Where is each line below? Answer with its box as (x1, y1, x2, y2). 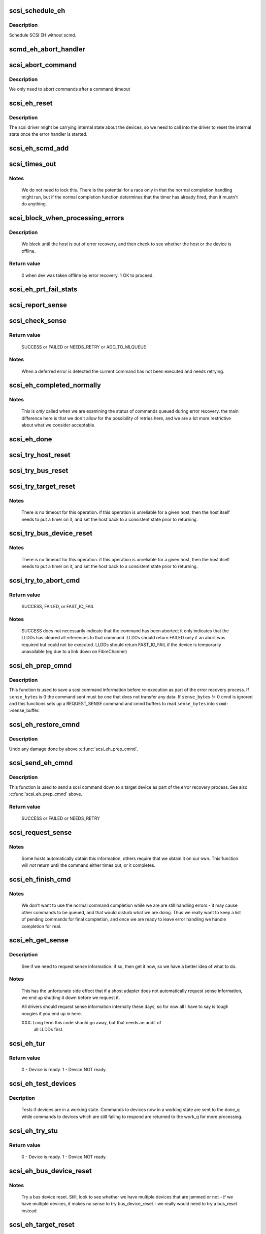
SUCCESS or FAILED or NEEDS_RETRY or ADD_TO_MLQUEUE (21, 344, 146, 350)
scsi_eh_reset (9, 99, 53, 107)
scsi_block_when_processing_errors (9, 214, 124, 222)
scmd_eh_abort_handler (9, 45, 86, 53)
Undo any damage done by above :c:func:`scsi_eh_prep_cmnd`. (9, 746, 138, 752)
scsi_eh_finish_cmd (9, 875, 71, 884)
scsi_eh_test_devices (9, 1080, 76, 1088)
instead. (21, 1207, 38, 1214)
